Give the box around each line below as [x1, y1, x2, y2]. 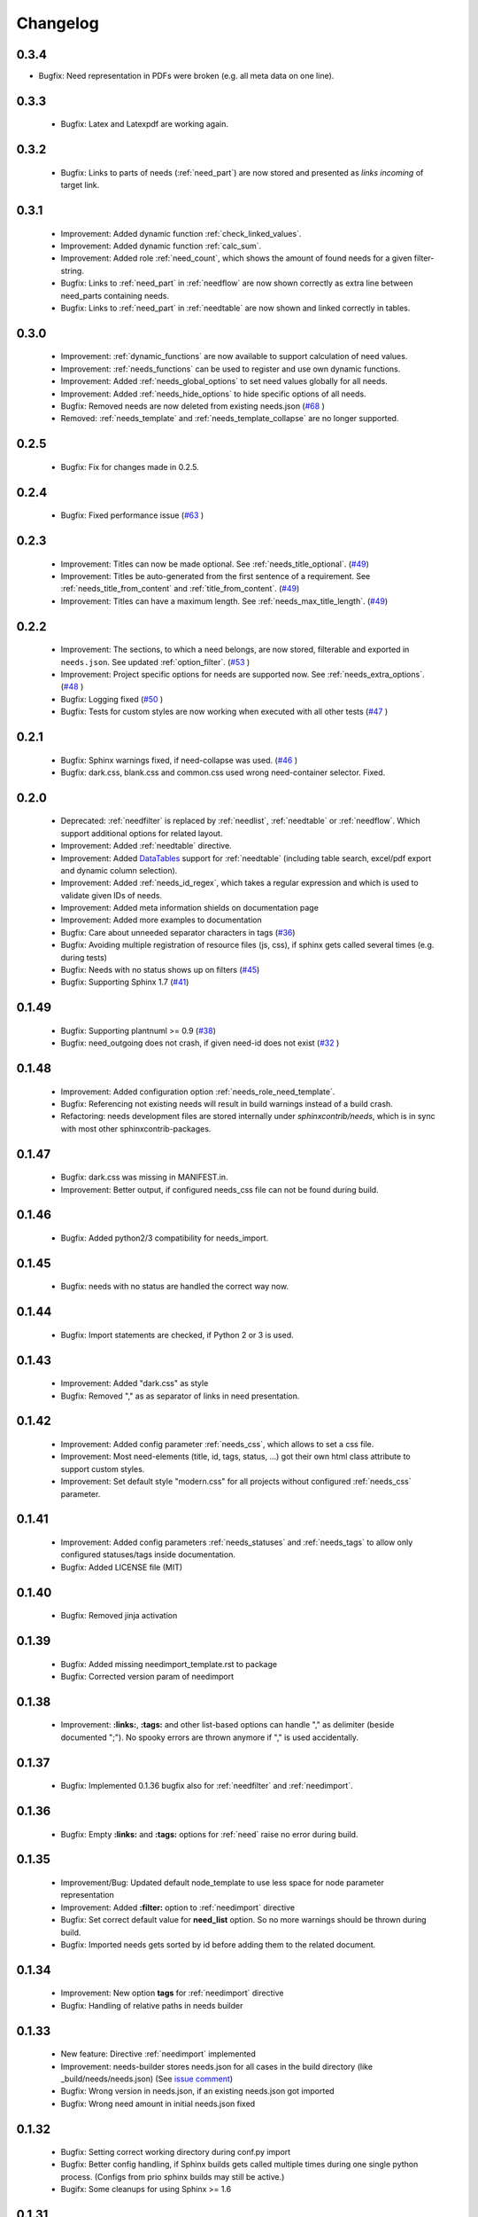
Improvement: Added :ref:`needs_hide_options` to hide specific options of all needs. [60, 388, 366, 399]
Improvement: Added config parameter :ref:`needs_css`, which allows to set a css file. [60, 1439, 374, 1449]
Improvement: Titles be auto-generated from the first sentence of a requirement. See [60, 570, 371, 581]
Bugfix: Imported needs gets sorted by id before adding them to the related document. [60, 1939, 376, 1950]
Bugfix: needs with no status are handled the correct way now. [60, 1281, 289, 1292]
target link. [60, 180, 100, 191]
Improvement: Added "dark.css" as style [60, 1378, 209, 1389]
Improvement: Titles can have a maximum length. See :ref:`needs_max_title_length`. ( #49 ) [60, 595, 389, 607]
